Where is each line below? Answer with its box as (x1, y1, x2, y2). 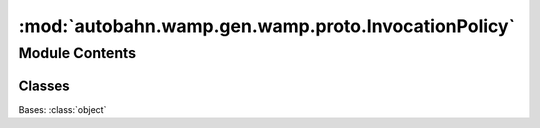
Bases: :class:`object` (18, 103, 107, 115)
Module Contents (18, 44, 137, 62)
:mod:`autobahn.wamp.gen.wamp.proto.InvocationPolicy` (18, 15, 515, 37)
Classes (18, 77, 70, 94)
